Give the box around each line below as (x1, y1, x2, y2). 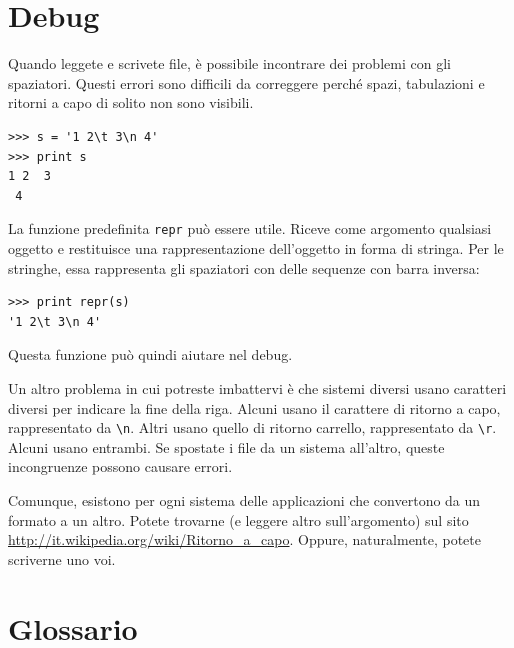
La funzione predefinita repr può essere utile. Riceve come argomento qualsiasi (8, 218, 492, 239)
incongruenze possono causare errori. (8, 456, 233, 477)
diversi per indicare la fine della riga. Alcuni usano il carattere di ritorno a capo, (8, 397, 501, 418)
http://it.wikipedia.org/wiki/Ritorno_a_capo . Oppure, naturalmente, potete (8, 529, 481, 550)
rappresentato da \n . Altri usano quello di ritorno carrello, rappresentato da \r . (8, 417, 497, 438)
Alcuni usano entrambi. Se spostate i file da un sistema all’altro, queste (8, 436, 445, 457)
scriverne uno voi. (8, 548, 116, 569)
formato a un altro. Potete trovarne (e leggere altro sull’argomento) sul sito (8, 509, 469, 530)
